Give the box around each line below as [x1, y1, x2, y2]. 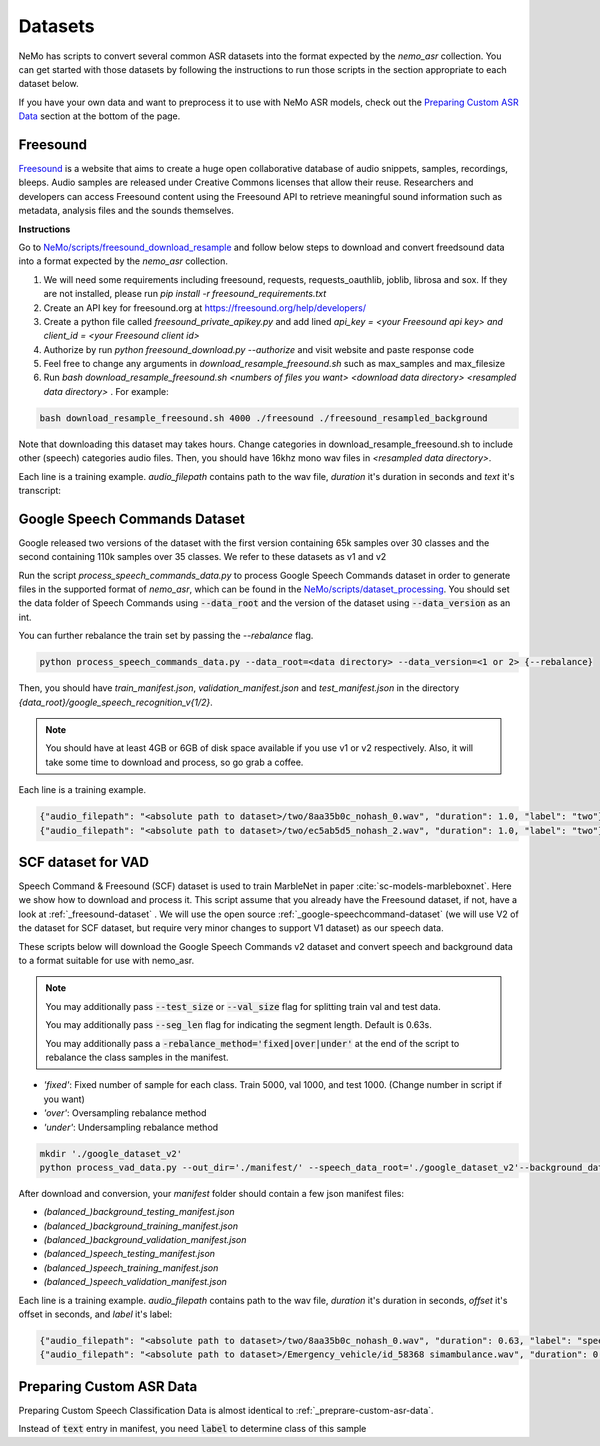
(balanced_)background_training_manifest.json [43, 1220, 239, 1232]
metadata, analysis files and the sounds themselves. [18, 205, 235, 217]
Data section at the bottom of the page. [18, 110, 181, 122]
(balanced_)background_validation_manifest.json [43, 1234, 247, 1246]
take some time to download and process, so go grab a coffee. [45, 756, 304, 768]
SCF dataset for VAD [18, 853, 150, 870]
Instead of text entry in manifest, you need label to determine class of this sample [18, 1423, 367, 1435]
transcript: [18, 485, 62, 497]
